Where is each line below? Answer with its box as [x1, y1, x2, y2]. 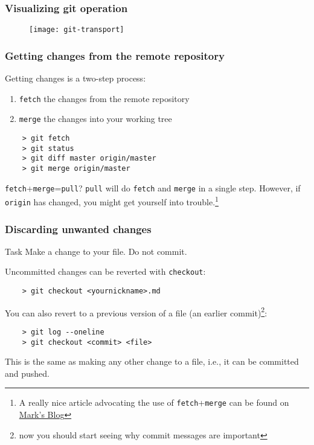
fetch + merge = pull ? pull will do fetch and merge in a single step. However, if [5, 181, 301, 194]
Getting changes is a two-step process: [5, 72, 146, 85]
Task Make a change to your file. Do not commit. [5, 245, 187, 257]
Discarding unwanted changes [5, 221, 152, 236]
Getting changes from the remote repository [5, 48, 225, 63]
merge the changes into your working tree [19, 112, 172, 125]
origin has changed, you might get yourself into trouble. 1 [5, 194, 219, 208]
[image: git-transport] [29, 25, 124, 34]
